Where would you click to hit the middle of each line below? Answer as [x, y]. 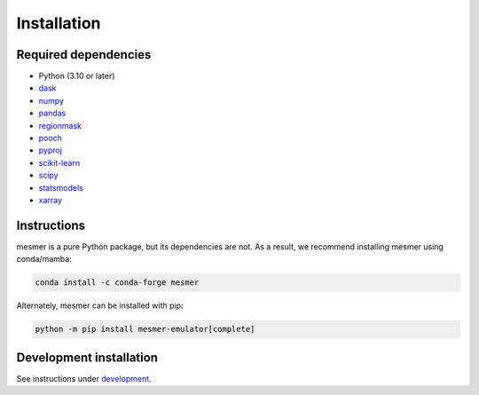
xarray [50, 200]
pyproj [50, 150]
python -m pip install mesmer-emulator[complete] [145, 329]
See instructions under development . [84, 378]
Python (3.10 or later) [77, 76]
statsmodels [61, 187]
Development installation [87, 357]
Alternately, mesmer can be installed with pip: [100, 305]
